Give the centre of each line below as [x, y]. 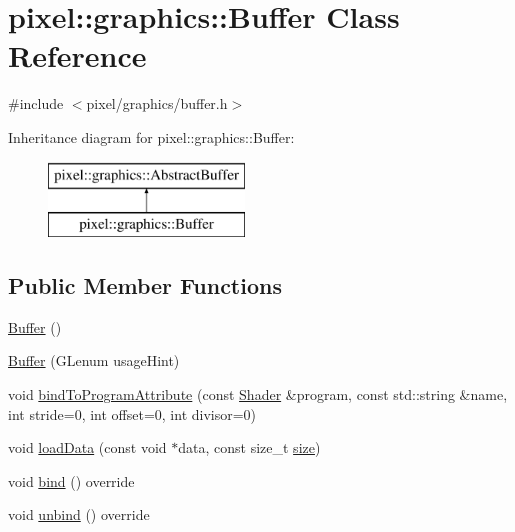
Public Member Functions [145, 285]
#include [36, 103]
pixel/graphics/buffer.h [157, 103]
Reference [77, 55]
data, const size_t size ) [249, 447]
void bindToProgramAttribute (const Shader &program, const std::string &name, [258, 394]
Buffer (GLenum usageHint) [94, 360]
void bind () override [71, 480]
